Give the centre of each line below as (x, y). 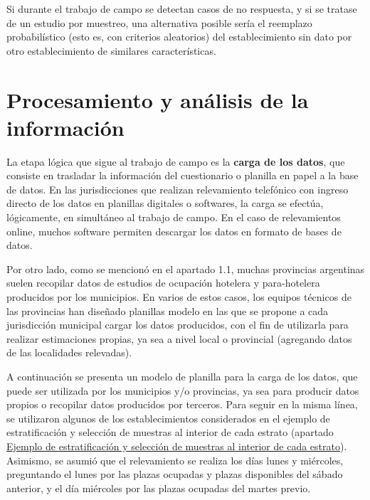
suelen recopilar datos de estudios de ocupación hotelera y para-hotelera (163, 283)
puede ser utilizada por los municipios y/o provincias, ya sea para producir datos (183, 390)
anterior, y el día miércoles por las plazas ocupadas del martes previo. (159, 488)
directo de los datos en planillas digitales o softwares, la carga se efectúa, (165, 203)
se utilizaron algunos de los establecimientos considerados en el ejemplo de (168, 418)
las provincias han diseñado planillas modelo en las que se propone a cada (168, 310)
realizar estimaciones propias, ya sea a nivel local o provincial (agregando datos (179, 338)
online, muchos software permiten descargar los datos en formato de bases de (174, 231)
